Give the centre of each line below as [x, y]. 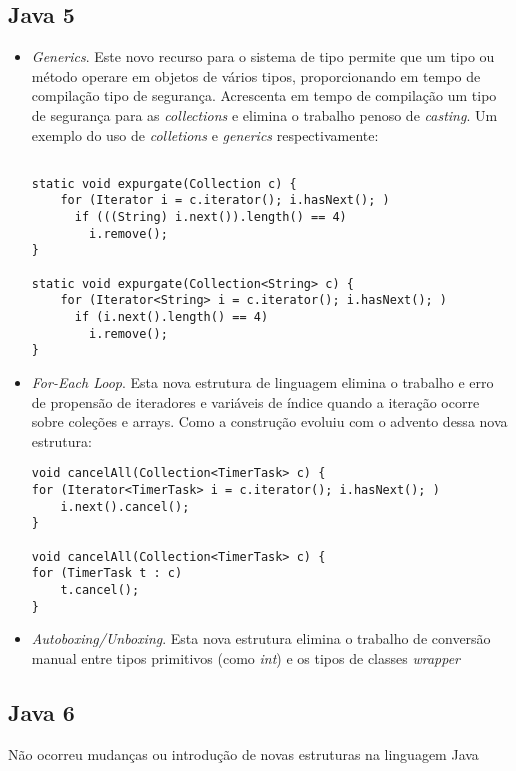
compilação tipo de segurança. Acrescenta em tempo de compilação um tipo [264, 95]
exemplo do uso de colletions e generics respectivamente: [205, 134]
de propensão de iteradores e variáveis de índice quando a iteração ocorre [255, 401]
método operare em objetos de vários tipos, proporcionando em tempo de [256, 75]
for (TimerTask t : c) [107, 573]
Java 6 [41, 711]
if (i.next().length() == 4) [171, 317]
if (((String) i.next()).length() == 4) [210, 217]
